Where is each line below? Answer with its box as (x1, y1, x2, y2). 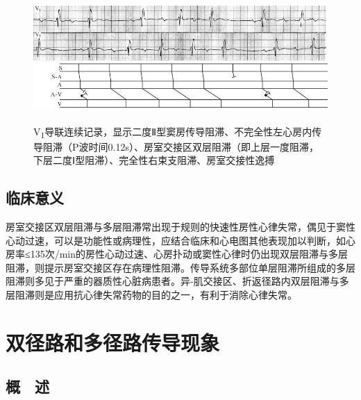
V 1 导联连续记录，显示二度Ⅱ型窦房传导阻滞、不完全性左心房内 (33, 124, 312, 140)
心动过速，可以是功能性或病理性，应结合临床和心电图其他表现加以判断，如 (6, 233, 346, 247)
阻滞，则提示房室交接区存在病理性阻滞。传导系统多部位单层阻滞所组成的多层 (6, 260, 355, 274)
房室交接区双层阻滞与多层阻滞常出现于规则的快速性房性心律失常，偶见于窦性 (6, 219, 355, 234)
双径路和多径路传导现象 (6, 328, 220, 356)
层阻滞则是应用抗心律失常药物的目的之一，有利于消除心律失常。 (6, 287, 297, 302)
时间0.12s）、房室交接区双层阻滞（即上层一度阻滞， (88, 139, 319, 153)
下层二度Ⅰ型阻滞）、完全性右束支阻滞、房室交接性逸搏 (33, 153, 275, 167)
